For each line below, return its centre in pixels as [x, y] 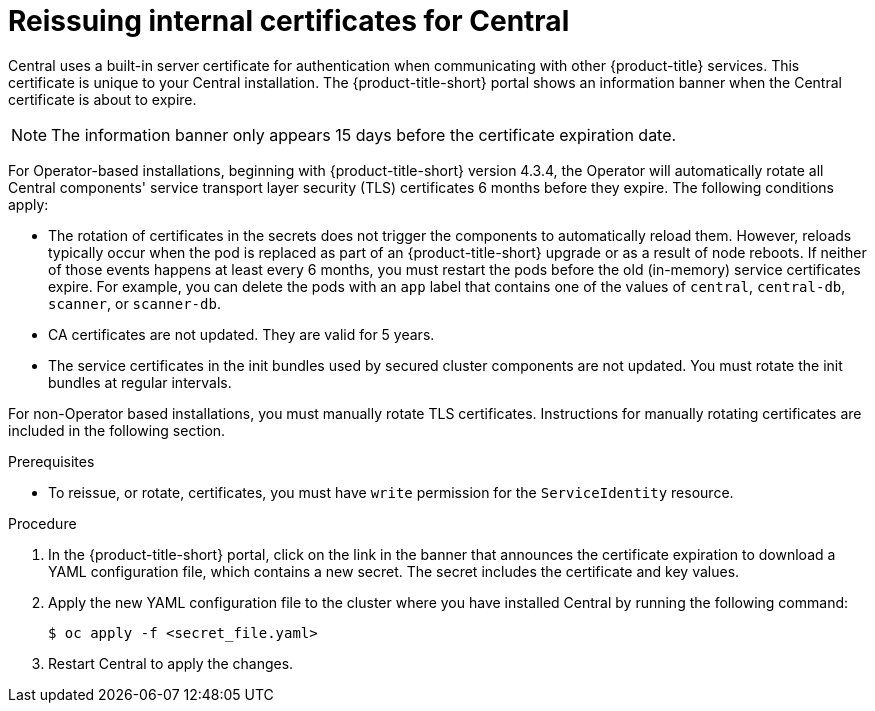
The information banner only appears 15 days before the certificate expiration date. [364, 134]
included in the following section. [117, 430]
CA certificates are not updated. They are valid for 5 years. [241, 334]
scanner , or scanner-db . [134, 303]
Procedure [42, 523]
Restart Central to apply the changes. [171, 663]
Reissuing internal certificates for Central [289, 21]
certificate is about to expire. [102, 99]
